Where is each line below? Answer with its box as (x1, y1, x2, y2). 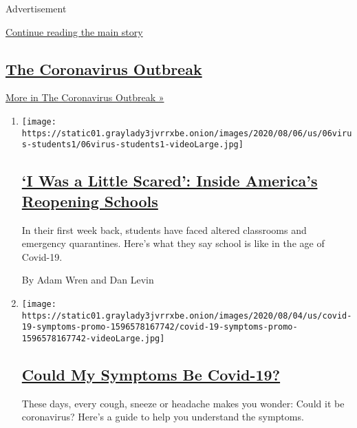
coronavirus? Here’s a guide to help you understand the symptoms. (21, 409, 304, 424)
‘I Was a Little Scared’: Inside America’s (21, 170, 318, 191)
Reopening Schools (21, 190, 158, 211)
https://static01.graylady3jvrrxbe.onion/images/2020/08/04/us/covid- (21, 310, 352, 321)
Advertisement (6, 1, 67, 15)
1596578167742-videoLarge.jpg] (21, 333, 165, 343)
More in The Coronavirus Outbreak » (6, 90, 164, 105)
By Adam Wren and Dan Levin (21, 272, 154, 287)
